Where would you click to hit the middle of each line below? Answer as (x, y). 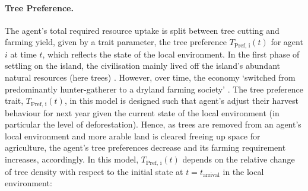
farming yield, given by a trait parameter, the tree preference (116, 42)
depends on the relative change (239, 159)
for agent (287, 42)
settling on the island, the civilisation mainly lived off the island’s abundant (142, 66)
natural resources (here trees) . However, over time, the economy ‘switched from (150, 77)
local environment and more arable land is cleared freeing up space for (133, 136)
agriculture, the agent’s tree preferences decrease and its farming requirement (145, 147)
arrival (211, 175)
